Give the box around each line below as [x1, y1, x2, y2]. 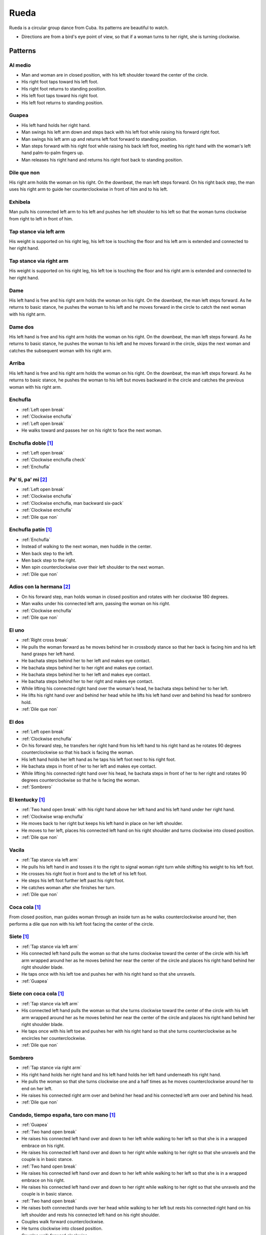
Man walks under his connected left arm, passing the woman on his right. [21, 601, 170, 607]
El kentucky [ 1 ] [9, 796, 45, 803]
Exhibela [9, 199, 31, 206]
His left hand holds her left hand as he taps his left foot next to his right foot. [21, 756, 176, 762]
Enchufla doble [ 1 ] [9, 440, 54, 447]
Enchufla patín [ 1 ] [9, 526, 52, 533]
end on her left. [21, 1085, 53, 1091]
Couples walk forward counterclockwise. [21, 1218, 104, 1225]
